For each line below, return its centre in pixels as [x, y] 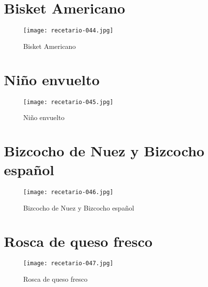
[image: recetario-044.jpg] [68, 31]
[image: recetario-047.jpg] [68, 264]
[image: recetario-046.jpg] [68, 192]
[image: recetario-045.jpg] [68, 102]
